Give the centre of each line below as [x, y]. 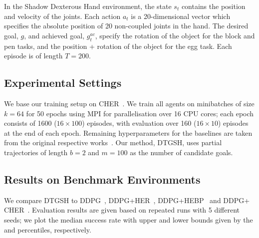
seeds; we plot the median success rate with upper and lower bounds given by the [129, 219]
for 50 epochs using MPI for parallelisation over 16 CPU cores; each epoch [140, 113]
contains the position [213, 6]
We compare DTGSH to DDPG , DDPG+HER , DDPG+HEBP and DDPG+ [127, 200]
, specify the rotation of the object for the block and [175, 35]
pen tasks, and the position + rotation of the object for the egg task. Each [118, 46]
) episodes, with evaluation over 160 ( [139, 123]
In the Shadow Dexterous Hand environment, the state [88, 6]
